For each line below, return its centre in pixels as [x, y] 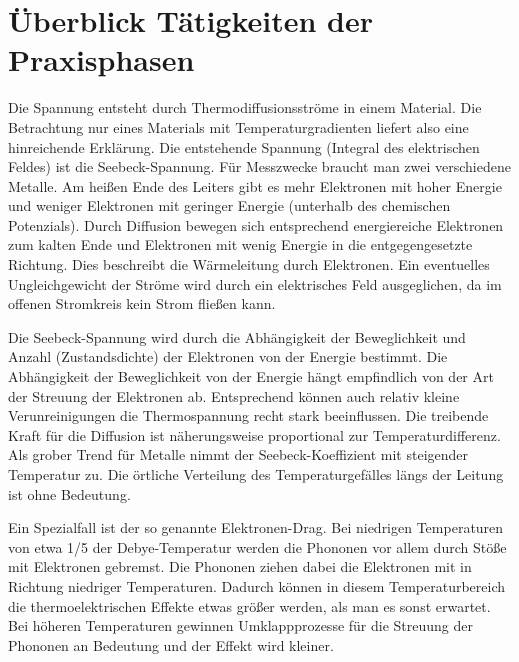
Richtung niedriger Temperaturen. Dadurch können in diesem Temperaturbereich [257, 585]
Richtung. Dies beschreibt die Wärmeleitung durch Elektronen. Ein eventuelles [249, 264]
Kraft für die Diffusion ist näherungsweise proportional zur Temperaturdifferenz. [254, 434]
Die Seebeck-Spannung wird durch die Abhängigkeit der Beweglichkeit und [237, 336]
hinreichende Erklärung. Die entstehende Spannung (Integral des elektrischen [244, 146]
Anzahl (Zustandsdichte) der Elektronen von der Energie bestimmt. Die [228, 356]
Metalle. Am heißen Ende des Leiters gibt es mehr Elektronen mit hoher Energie [255, 185]
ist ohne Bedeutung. [69, 493]
